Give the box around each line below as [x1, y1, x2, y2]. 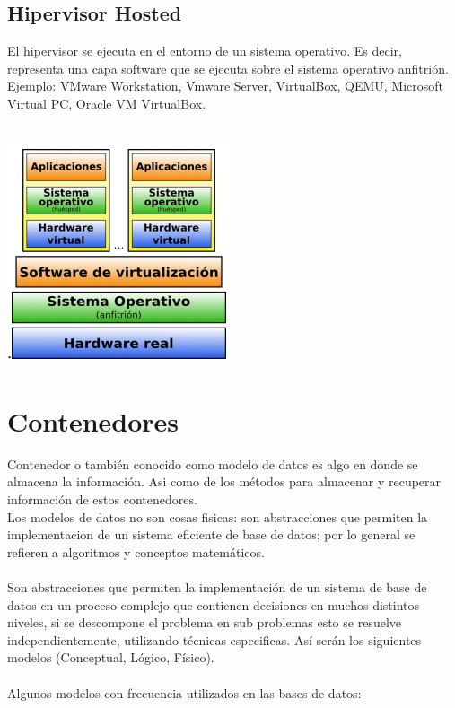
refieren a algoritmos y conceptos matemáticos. [7, 542, 265, 561]
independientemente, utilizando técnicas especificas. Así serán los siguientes [7, 630, 422, 649]
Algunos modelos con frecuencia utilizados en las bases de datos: [7, 683, 362, 702]
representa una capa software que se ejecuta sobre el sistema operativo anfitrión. [7, 58, 449, 77]
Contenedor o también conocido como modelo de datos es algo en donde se [7, 454, 418, 473]
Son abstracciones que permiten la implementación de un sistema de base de [7, 578, 427, 597]
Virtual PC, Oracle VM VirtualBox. [7, 93, 206, 112]
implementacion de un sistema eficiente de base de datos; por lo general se [7, 525, 416, 544]
